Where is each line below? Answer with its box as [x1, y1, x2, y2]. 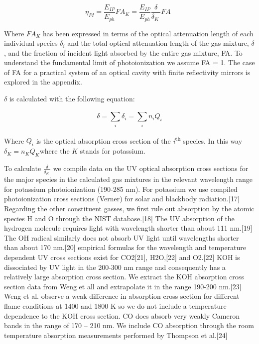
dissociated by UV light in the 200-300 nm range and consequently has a [4, 261, 226, 272]
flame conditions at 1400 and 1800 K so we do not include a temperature [4, 301, 227, 311]
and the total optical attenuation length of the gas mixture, [67, 38, 249, 48]
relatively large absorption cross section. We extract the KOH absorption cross [4, 271, 244, 282]
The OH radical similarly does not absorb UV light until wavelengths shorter [4, 232, 239, 243]
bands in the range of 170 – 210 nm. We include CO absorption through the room [4, 320, 255, 331]
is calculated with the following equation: [9, 93, 135, 104]
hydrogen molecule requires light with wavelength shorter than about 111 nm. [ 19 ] [4, 223, 253, 233]
